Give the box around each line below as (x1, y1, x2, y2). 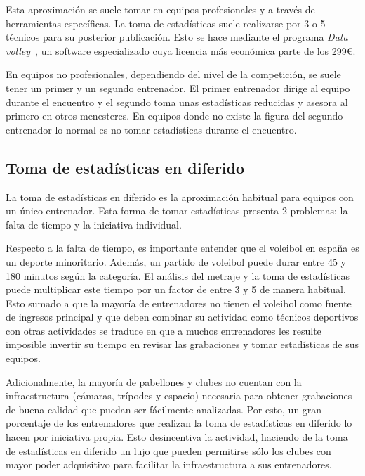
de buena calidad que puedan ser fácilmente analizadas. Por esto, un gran (6, 401, 322, 416)
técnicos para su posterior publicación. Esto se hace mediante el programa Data (6, 30, 348, 44)
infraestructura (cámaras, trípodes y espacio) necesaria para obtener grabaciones (6, 388, 352, 403)
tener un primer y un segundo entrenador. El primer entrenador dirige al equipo (6, 80, 350, 95)
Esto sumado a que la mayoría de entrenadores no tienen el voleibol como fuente (6, 295, 352, 310)
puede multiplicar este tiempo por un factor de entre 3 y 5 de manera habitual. (6, 282, 346, 297)
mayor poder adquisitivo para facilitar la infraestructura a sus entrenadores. (6, 457, 332, 472)
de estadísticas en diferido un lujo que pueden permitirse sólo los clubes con (6, 443, 331, 458)
